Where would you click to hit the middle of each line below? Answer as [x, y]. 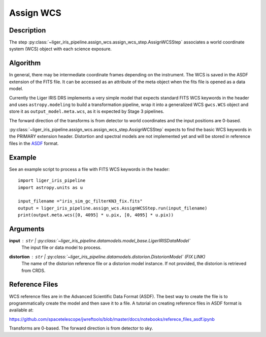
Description [28, 30]
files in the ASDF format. [34, 143]
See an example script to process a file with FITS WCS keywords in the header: [89, 169]
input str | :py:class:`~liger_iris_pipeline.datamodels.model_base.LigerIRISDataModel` [100, 241]
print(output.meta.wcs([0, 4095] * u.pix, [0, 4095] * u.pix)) [96, 215]
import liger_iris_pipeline [52, 181]
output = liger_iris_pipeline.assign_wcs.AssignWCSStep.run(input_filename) [113, 208]
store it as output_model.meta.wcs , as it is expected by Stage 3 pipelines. [87, 111]
